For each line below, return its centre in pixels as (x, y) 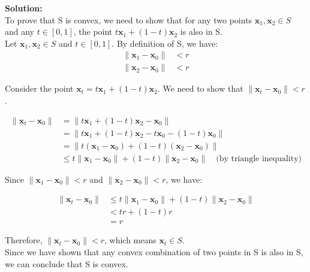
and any (20, 31)
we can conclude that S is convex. (67, 263)
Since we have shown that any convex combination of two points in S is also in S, (154, 252)
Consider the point (39, 88)
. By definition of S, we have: (165, 43)
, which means (130, 240)
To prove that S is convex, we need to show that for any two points (129, 19)
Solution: (24, 8)
